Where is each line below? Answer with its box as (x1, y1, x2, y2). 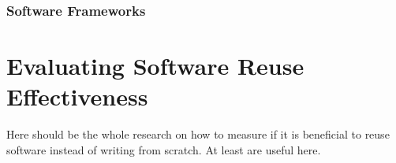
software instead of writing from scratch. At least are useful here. (6, 141, 321, 157)
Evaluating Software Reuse (6, 50, 304, 82)
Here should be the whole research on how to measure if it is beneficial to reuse (6, 126, 390, 143)
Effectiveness (6, 80, 148, 113)
